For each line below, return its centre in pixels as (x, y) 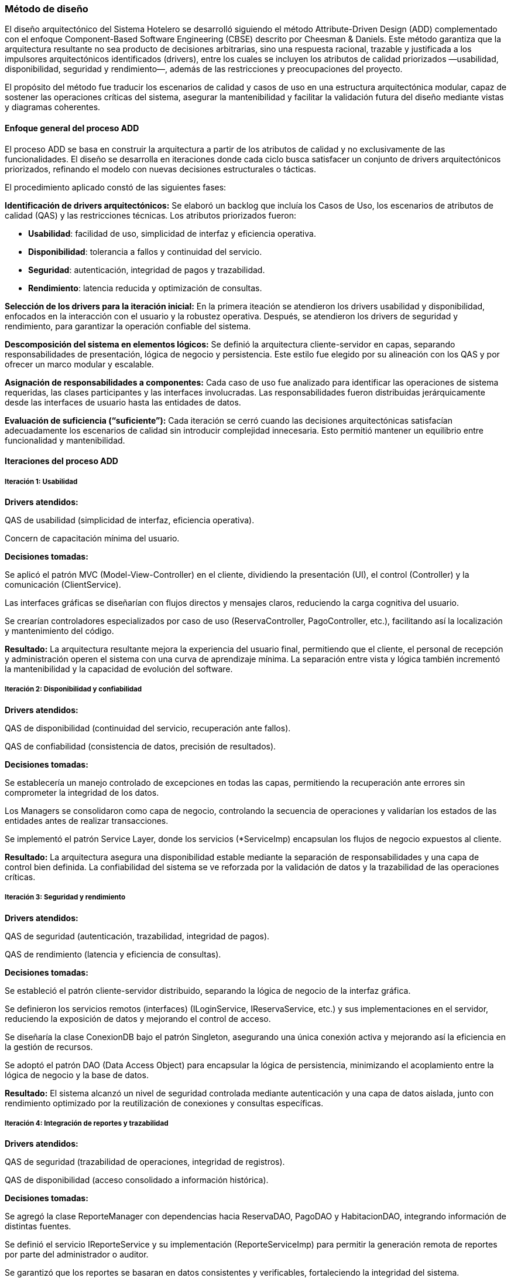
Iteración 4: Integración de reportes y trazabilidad (87, 1123)
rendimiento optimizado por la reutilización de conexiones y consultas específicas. (164, 1103)
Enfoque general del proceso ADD (72, 128)
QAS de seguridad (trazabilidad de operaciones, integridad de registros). (145, 1162)
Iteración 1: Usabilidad (41, 481)
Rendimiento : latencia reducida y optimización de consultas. (145, 288)
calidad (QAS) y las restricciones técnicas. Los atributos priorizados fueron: (150, 215)
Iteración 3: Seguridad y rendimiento (65, 897)
